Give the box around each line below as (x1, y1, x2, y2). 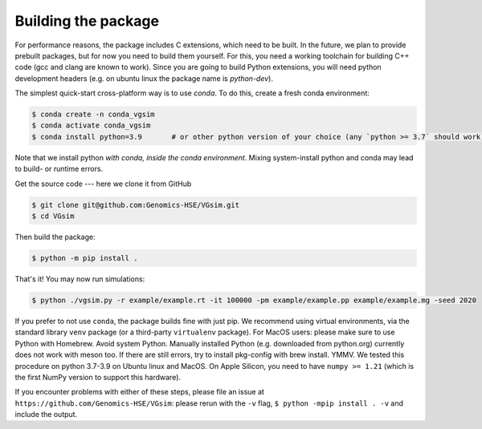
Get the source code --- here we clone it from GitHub (14, 179, 192, 188)
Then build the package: (14, 233, 96, 241)
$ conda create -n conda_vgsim (31, 110, 156, 119)
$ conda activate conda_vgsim (31, 121, 151, 130)
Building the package (14, 12, 160, 30)
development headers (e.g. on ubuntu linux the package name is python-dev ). (14, 73, 273, 83)
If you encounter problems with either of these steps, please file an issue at (14, 387, 265, 397)
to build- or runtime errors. (14, 164, 104, 174)
